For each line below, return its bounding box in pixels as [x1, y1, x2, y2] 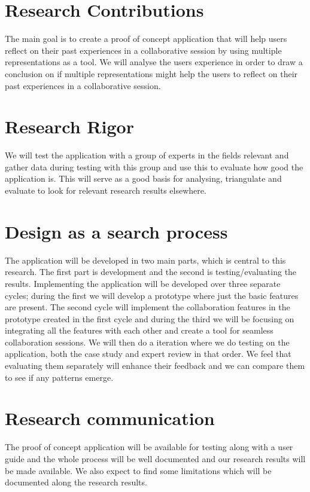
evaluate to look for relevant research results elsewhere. [5, 184, 206, 196]
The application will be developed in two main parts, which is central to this [5, 253, 286, 266]
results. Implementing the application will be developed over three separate [5, 277, 281, 289]
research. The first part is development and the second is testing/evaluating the [5, 265, 297, 278]
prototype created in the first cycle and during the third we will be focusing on [5, 312, 294, 325]
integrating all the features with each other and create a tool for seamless [5, 324, 273, 337]
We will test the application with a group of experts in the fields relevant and [5, 149, 289, 161]
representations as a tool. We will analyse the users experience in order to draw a [5, 56, 303, 68]
